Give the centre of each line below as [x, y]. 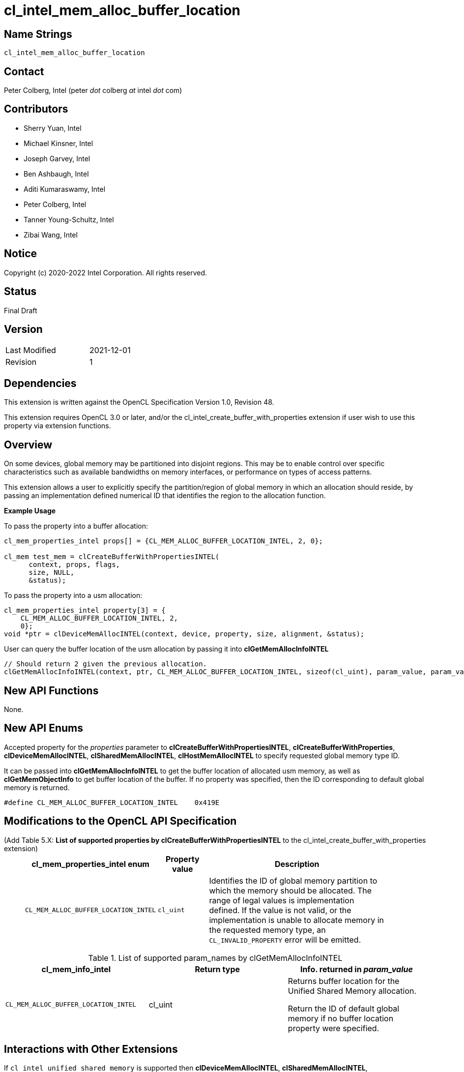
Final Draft [21, 310]
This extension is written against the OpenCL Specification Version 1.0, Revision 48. [139, 402]
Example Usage [30, 511]
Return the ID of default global [344, 1008]
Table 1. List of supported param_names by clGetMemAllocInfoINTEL [215, 958]
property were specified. [333, 1028]
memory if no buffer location [341, 1018]
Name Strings [38, 34]
